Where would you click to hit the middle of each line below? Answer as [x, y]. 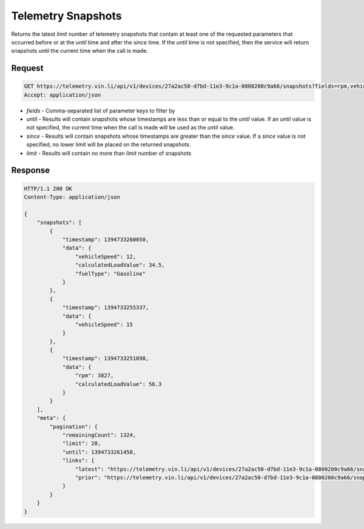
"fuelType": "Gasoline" [110, 274]
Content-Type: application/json [72, 197]
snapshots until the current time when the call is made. [80, 51]
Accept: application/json [62, 95]
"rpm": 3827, [94, 376]
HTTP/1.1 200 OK [48, 189]
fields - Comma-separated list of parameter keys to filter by [101, 111]
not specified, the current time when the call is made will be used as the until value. [130, 128]
